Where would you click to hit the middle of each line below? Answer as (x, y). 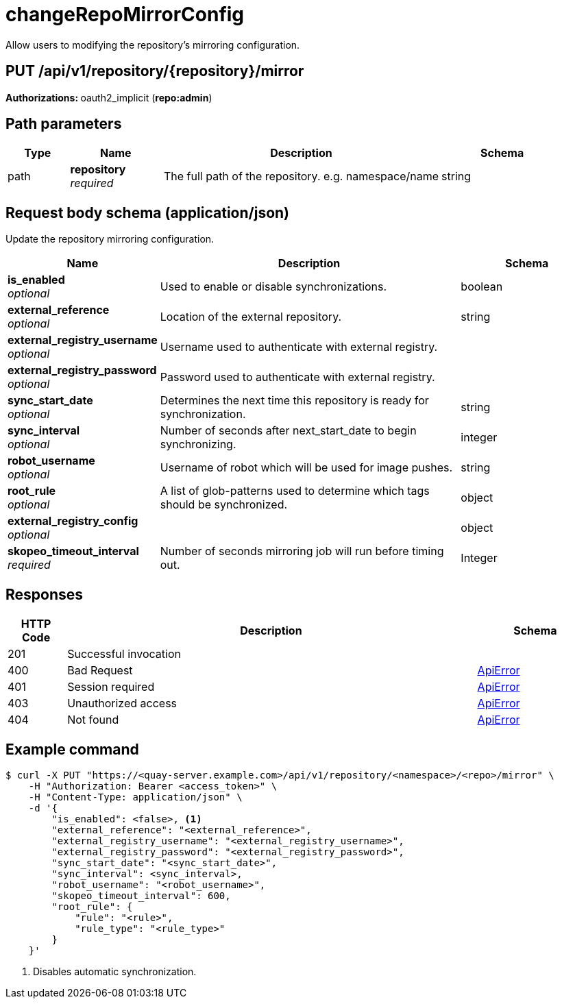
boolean (482, 287)
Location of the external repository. (251, 317)
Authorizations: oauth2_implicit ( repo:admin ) (109, 97)
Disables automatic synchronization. (115, 971)
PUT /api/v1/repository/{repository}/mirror (155, 71)
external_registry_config (73, 521)
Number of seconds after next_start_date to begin (288, 431)
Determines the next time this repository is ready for (294, 401)
